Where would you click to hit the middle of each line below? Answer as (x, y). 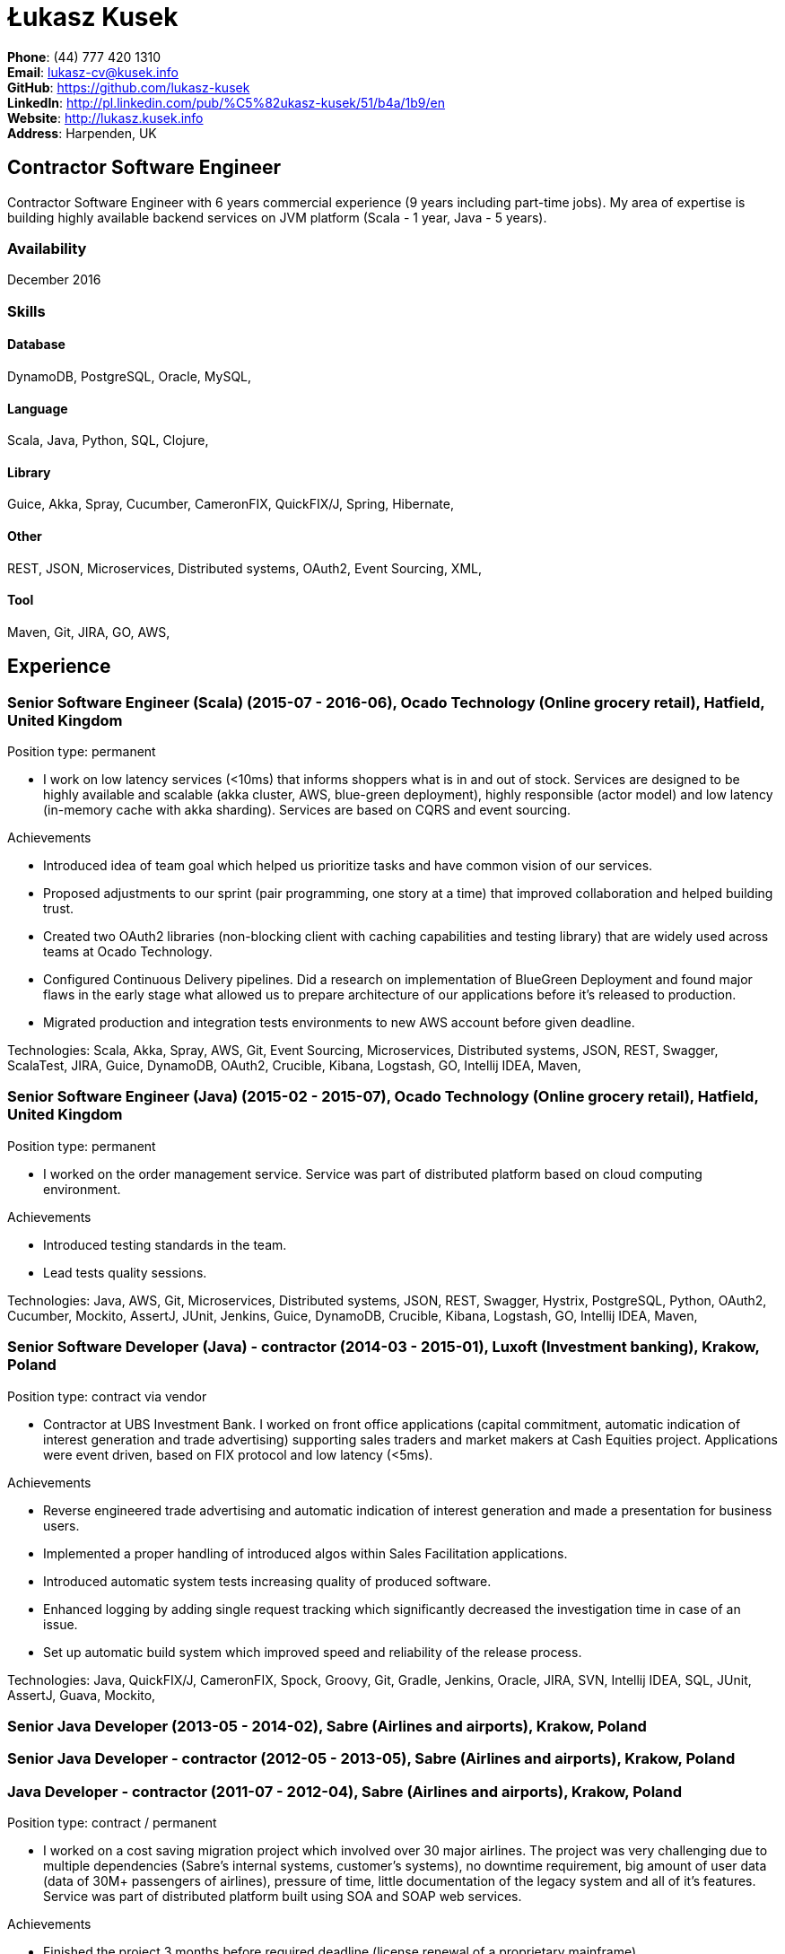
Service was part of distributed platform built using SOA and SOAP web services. (283, 1897)
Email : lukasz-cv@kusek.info (93, 72)
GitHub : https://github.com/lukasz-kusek (129, 87)
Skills (26, 311)
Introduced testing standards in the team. (165, 1244)
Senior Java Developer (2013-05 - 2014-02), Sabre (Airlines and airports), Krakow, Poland (327, 1726)
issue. (61, 1624)
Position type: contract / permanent (112, 1823)
